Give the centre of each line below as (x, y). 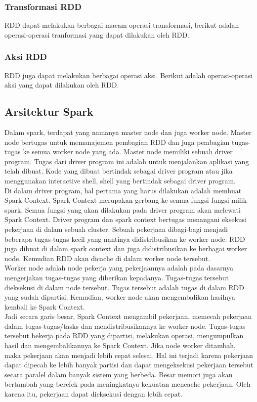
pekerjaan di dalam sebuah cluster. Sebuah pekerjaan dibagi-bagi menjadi (116, 229)
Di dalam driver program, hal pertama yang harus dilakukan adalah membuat (123, 190)
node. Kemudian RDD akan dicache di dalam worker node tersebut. (107, 258)
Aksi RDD (26, 57)
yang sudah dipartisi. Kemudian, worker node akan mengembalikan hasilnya (120, 297)
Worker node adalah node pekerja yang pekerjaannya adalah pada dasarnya (119, 268)
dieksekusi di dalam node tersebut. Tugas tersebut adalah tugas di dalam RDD (124, 287)
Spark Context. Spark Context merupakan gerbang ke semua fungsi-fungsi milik (126, 200)
